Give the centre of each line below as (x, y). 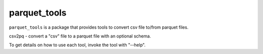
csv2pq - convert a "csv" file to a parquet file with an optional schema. (80, 36)
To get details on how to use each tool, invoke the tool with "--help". (77, 45)
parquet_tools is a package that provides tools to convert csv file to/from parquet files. (99, 27)
